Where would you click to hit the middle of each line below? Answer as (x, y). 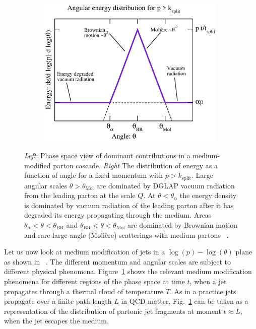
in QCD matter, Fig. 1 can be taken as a (185, 301)
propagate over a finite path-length (58, 301)
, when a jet (208, 281)
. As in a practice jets (203, 291)
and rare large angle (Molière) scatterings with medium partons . (126, 235)
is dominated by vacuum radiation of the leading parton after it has (129, 205)
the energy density (208, 195)
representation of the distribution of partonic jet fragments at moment (113, 311)
